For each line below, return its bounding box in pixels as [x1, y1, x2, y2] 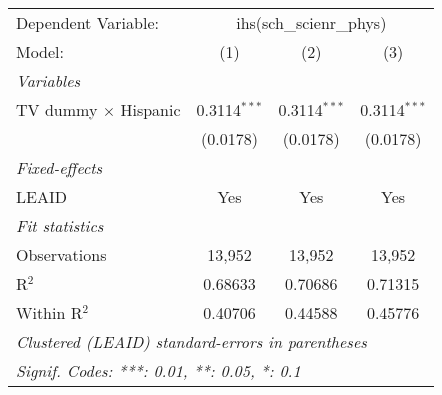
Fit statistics [16, 214, 104, 237]
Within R [16, 301, 83, 324]
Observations [16, 243, 107, 266]
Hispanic [120, 98, 181, 121]
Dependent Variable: [16, 11, 159, 34]
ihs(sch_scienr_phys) [236, 11, 387, 34]
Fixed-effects [16, 156, 103, 179]
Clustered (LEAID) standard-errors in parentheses [16, 330, 367, 353]
